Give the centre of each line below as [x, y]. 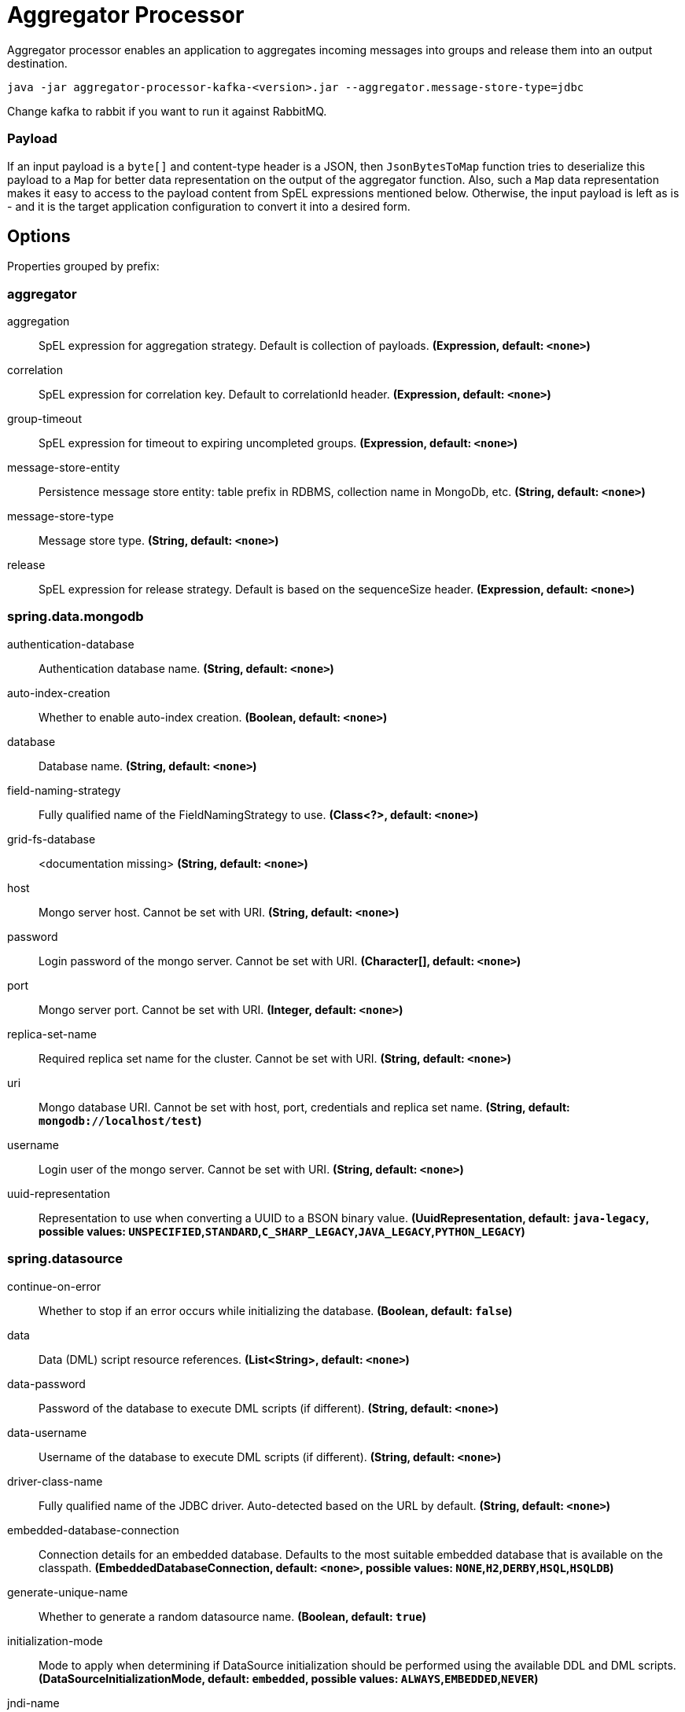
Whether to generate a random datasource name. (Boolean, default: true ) [232, 1616]
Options [39, 236]
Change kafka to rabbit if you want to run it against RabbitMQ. [167, 111]
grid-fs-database [52, 839]
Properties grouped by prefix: [83, 266]
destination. [37, 63]
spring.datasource [65, 1259]
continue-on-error [54, 1286]
